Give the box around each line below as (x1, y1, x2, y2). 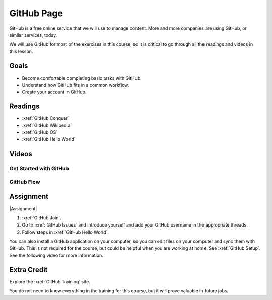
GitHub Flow (9, 178, 40, 185)
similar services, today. (9, 32, 57, 38)
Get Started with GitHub (9, 165, 69, 172)
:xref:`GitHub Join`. (22, 214, 61, 221)
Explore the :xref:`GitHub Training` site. (9, 278, 90, 284)
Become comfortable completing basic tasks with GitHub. (22, 74, 142, 81)
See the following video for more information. (9, 252, 103, 258)
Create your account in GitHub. (22, 89, 87, 95)
